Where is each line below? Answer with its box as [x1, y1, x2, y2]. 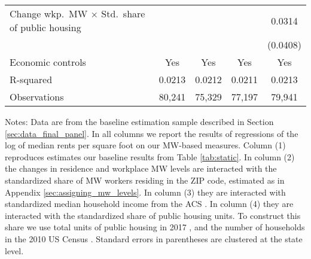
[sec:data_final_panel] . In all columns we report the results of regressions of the [5, 127, 298, 139]
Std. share [101, 7, 145, 20]
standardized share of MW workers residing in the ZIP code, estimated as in [5, 173, 285, 186]
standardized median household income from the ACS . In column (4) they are [5, 197, 294, 210]
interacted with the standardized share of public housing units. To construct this [5, 209, 301, 221]
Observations [10, 90, 64, 103]
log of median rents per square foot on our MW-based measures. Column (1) [5, 139, 286, 151]
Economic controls [10, 55, 86, 69]
